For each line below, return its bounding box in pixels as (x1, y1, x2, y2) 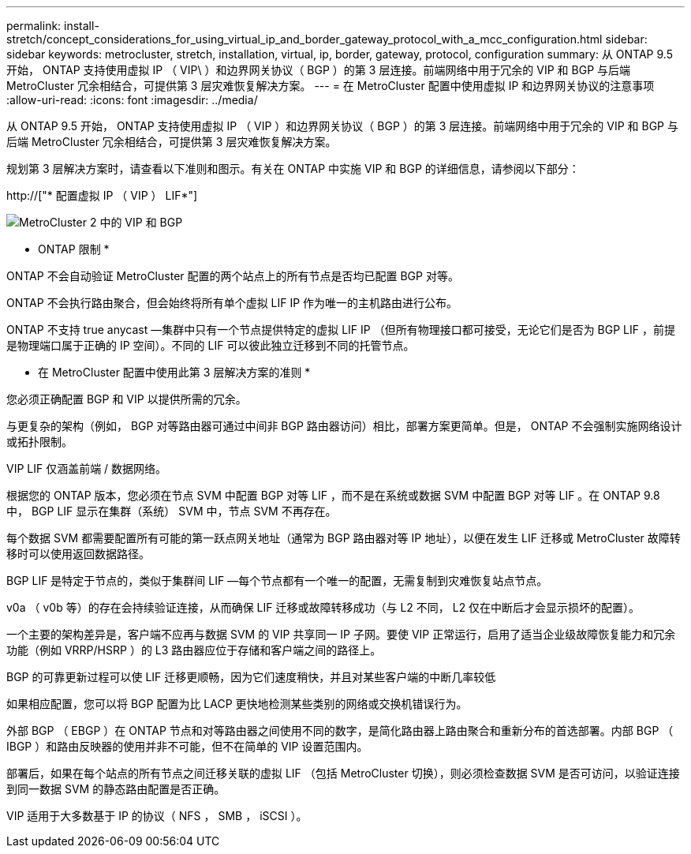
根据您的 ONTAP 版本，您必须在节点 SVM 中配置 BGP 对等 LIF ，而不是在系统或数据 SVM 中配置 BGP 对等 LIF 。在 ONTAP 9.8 (6, 489, 660, 502)
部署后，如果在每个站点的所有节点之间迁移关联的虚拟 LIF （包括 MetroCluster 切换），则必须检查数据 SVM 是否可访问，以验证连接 (6, 766, 680, 780)
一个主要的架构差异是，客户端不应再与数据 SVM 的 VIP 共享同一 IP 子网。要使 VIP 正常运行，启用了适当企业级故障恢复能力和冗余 (6, 627, 676, 641)
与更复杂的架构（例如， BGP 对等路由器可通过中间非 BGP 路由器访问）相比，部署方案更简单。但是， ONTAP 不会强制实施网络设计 (6, 419, 682, 433)
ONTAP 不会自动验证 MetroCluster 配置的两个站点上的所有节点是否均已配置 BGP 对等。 (6, 269, 459, 283)
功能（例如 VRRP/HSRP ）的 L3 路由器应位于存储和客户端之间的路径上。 (6, 643, 382, 657)
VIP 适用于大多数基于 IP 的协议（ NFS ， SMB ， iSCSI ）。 (6, 809, 308, 822)
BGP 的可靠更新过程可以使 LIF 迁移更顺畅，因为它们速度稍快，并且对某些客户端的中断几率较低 (6, 670, 496, 684)
